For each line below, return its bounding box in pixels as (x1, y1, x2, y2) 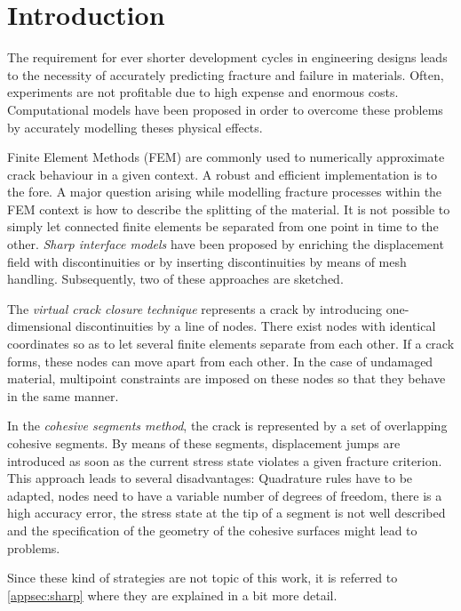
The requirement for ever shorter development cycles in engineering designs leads (7, 48, 448, 67)
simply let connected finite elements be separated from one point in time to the (7, 217, 439, 236)
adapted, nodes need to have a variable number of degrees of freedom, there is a (7, 486, 442, 504)
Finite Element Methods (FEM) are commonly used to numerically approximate (7, 148, 445, 166)
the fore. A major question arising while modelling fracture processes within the (7, 182, 442, 201)
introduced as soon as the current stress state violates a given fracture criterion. (7, 451, 442, 470)
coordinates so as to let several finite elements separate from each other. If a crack (7, 334, 455, 353)
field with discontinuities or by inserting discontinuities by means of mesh (7, 252, 407, 270)
